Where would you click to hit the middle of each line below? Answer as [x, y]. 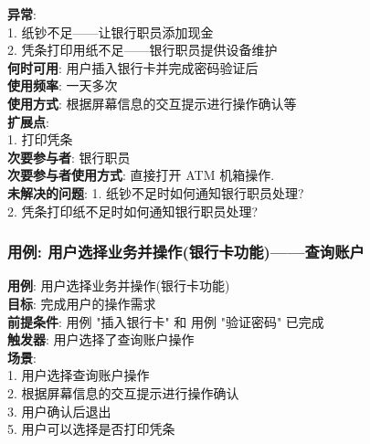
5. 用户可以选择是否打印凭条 [91, 429]
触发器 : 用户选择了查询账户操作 [101, 339]
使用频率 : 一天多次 [63, 85]
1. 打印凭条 [40, 139]
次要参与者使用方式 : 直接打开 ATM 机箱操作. [141, 175]
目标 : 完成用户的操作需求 [82, 303]
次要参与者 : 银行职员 [69, 157]
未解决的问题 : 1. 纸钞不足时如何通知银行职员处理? [156, 192]
